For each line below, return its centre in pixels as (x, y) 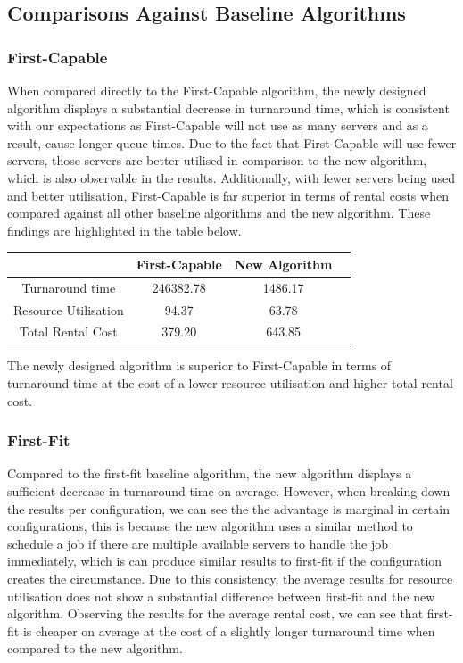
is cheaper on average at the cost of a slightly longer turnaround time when (229, 630)
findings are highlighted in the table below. (124, 230)
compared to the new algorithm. (95, 648)
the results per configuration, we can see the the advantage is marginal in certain (228, 508)
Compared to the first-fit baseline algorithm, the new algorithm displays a (210, 473)
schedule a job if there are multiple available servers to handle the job (198, 543)
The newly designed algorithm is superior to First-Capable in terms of (199, 365)
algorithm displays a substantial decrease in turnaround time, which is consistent (228, 108)
